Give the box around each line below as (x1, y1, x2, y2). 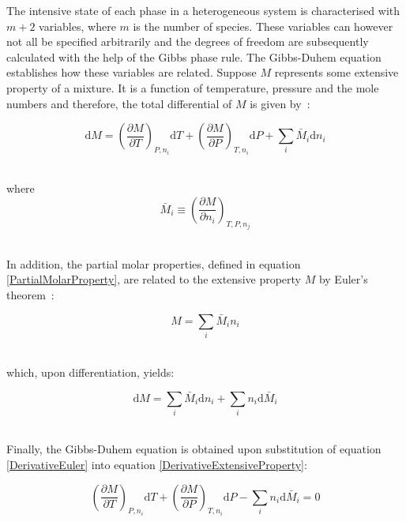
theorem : (6, 287, 55, 302)
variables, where (39, 17, 116, 34)
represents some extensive (274, 64, 399, 81)
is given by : (250, 95, 310, 111)
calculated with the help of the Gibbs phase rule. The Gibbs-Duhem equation (6, 48, 382, 65)
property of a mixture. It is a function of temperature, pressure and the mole (6, 79, 379, 96)
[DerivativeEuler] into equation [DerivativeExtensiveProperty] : (6, 456, 307, 473)
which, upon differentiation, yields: (6, 363, 175, 380)
